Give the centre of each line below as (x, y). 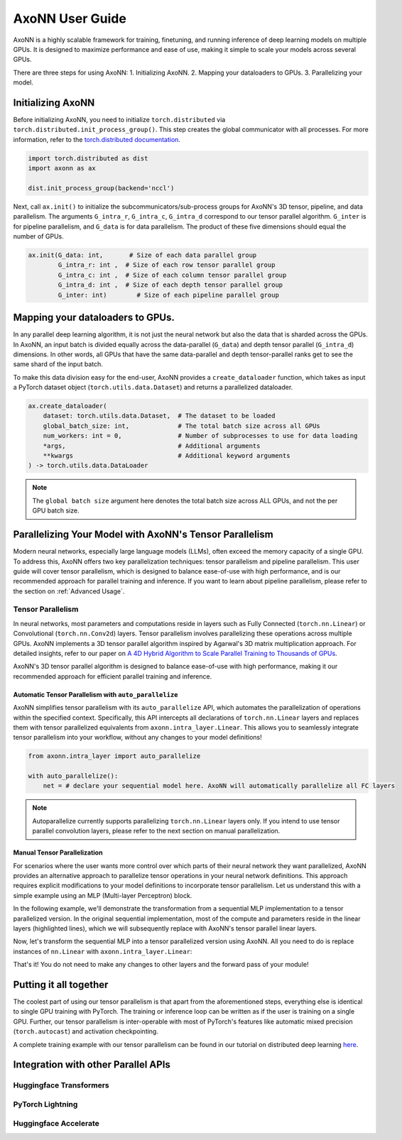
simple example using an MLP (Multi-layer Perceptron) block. (103, 895)
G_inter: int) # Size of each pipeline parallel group (169, 295)
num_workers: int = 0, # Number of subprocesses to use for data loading (200, 436)
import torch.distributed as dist (88, 158)
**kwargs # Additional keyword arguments (167, 456)
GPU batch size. (56, 510)
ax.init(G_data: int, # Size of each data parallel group (142, 255)
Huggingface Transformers (61, 1085)
